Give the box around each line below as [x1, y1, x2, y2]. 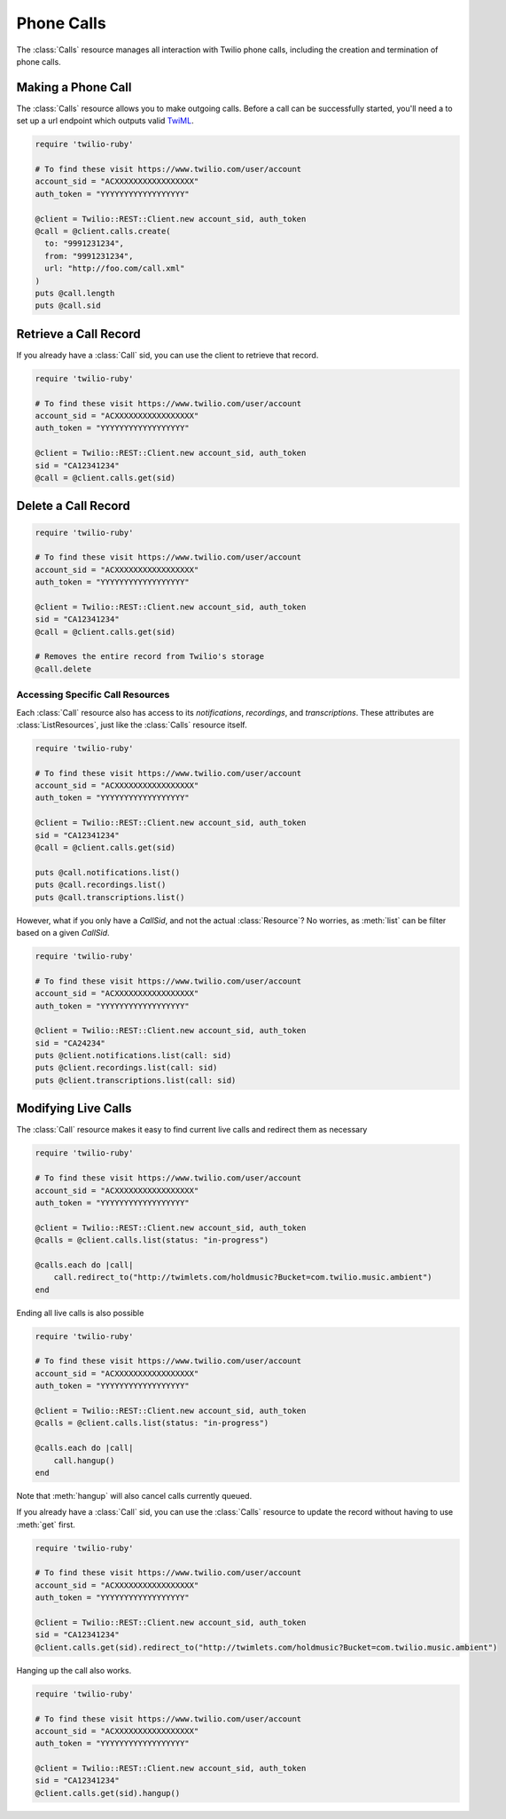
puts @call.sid [35, 301, 101, 310]
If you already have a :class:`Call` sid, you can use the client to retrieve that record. [16, 349, 319, 360]
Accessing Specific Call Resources [16, 688, 170, 701]
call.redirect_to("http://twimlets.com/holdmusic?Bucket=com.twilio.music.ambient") [53, 1273, 433, 1282]
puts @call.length [35, 288, 115, 298]
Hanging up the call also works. [16, 1665, 132, 1675]
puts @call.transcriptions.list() [35, 892, 185, 902]
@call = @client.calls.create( [35, 226, 172, 236]
